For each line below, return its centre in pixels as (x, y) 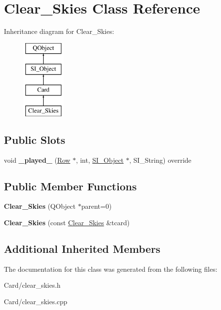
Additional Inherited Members (82, 249)
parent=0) (96, 206)
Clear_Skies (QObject (40, 206)
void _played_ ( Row (37, 160)
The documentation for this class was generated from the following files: (111, 269)
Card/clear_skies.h (32, 285)
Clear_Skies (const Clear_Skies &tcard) (67, 223)
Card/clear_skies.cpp (36, 302)
